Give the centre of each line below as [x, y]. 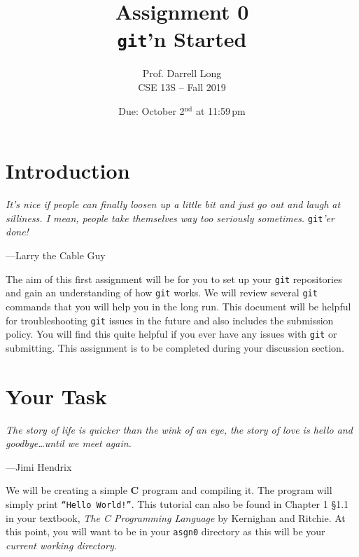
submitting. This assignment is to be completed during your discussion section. [175, 347]
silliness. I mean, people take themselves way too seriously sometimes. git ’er [170, 218]
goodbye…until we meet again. [69, 443]
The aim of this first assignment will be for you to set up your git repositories [174, 278]
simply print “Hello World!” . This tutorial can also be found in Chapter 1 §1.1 [177, 503]
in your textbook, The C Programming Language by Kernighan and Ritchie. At [176, 517]
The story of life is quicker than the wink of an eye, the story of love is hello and [179, 429]
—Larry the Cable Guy [56, 255]
